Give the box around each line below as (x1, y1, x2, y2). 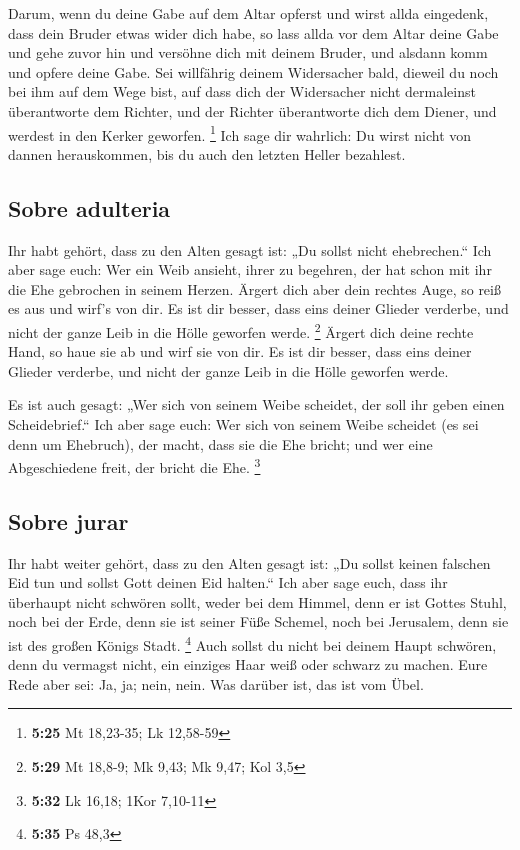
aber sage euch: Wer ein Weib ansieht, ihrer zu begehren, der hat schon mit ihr (8, 259, 492, 280)
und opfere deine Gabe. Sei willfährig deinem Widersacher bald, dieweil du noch (8, 61, 499, 82)
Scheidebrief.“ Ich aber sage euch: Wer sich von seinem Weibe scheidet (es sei (8, 414, 479, 435)
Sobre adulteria (8, 192, 171, 223)
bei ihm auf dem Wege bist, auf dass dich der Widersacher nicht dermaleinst (8, 81, 476, 102)
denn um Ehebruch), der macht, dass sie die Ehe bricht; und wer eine (8, 433, 433, 454)
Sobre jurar (8, 505, 129, 536)
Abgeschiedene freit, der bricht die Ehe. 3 (8, 454, 261, 477)
